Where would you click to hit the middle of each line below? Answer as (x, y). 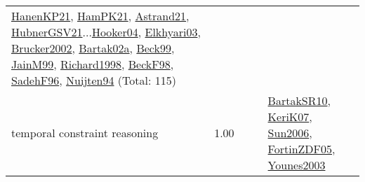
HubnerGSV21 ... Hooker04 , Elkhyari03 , (106, 32)
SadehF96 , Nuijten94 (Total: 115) (94, 80)
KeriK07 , (290, 117)
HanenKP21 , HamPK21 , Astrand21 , (100, 16)
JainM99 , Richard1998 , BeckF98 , (93, 64)
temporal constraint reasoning (85, 133)
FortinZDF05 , (301, 149)
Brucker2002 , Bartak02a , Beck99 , (93, 48)
